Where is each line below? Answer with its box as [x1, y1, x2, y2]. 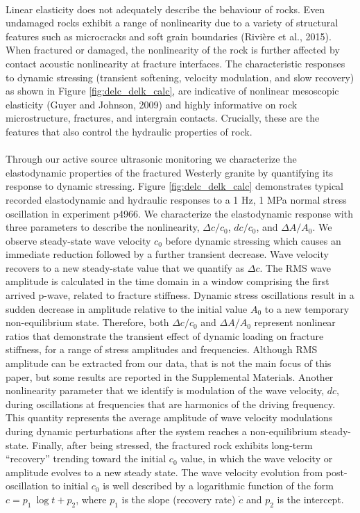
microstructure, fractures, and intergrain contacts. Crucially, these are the [6, 111, 320, 125]
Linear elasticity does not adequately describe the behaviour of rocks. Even [6, 1, 325, 16]
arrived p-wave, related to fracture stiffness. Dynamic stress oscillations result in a [6, 288, 354, 302]
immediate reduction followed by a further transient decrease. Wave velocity [6, 247, 329, 261]
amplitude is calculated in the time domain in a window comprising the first [6, 274, 329, 288]
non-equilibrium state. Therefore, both [6, 315, 169, 329]
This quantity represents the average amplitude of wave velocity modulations [6, 410, 333, 425]
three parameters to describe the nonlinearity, [6, 220, 200, 234]
